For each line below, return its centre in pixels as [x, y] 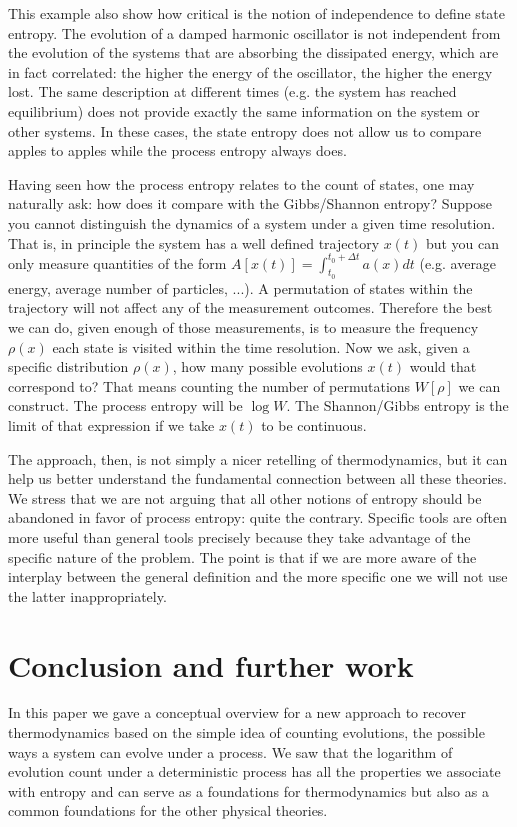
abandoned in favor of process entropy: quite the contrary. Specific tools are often [258, 517]
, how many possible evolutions [267, 366]
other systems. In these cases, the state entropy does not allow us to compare [245, 130]
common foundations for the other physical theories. [168, 810]
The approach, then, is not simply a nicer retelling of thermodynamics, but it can [258, 458]
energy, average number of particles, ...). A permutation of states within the [240, 287]
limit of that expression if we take [111, 424]
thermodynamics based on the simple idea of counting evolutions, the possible [246, 732]
